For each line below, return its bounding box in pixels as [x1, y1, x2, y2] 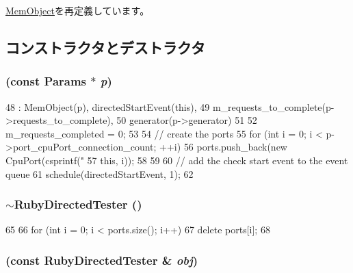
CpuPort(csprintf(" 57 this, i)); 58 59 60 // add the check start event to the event [5, 153, 348, 167]
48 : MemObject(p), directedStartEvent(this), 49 [5, 99, 210, 114]
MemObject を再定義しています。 [5, 3, 150, 17]
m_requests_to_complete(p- [212, 99, 335, 114]
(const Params [5, 73, 87, 90]
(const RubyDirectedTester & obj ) [5, 251, 198, 268]
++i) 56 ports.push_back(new [159, 140, 287, 154]
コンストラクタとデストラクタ [5, 36, 205, 57]
